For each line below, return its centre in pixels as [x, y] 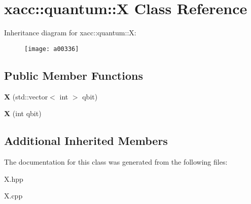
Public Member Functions [74, 75]
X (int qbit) [23, 113]
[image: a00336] [52, 49]
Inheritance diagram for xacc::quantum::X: [70, 33]
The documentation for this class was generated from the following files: [116, 161]
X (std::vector [26, 96]
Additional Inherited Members [86, 141]
